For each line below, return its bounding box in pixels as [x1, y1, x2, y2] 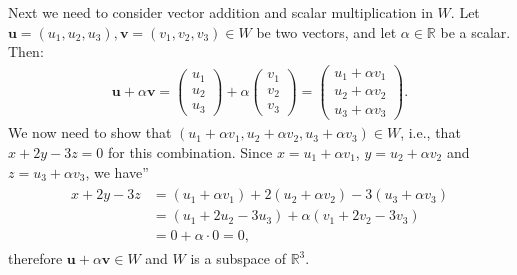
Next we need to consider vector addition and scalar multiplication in [8, 2, 433, 22]
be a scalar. [440, 21, 511, 42]
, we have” [85, 161, 149, 182]
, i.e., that [400, 122, 461, 143]
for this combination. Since [107, 141, 273, 162]
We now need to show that [8, 122, 172, 143]
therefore [8, 248, 63, 269]
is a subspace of [190, 248, 286, 269]
